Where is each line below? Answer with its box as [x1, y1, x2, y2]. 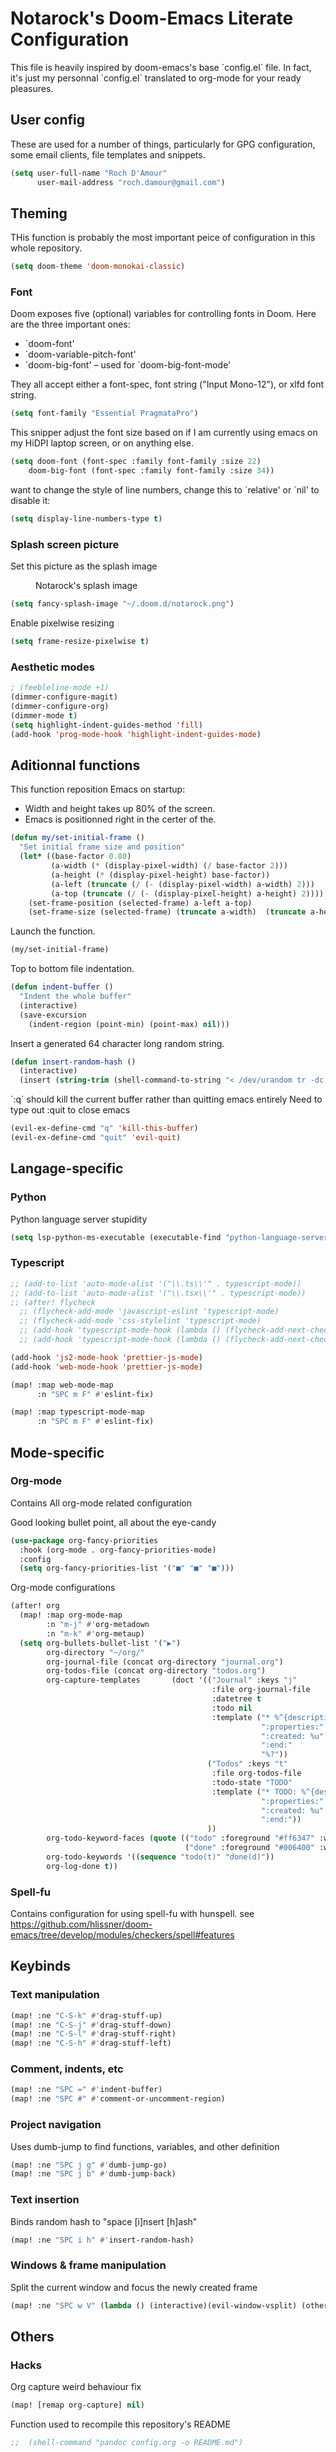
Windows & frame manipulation [10, 2258, 167, 2272]
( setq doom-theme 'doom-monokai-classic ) [10, 262, 186, 272]
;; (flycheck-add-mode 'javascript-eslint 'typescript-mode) [19, 1307, 280, 1317]
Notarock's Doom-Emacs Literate [10, 7, 294, 30]
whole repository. [10, 242, 83, 254]
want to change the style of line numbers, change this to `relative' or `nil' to [10, 484, 320, 496]
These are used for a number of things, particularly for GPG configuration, [10, 138, 316, 150]
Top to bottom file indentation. [10, 963, 135, 975]
